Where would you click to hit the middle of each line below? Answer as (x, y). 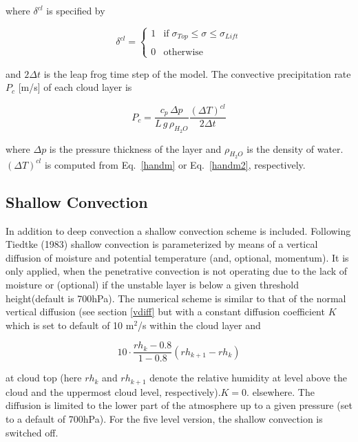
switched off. (32, 432)
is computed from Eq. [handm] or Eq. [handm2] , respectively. (175, 164)
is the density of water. (295, 148)
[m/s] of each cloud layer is (75, 87)
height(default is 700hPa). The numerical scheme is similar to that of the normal (176, 298)
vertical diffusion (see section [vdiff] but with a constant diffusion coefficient (165, 312)
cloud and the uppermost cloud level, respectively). (113, 391)
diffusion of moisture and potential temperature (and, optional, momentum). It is (177, 257)
